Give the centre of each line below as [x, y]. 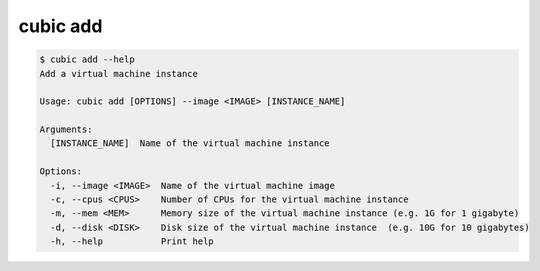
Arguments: [66, 129]
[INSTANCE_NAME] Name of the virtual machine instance [190, 143]
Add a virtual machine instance [119, 73]
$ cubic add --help [87, 59]
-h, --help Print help [132, 241]
